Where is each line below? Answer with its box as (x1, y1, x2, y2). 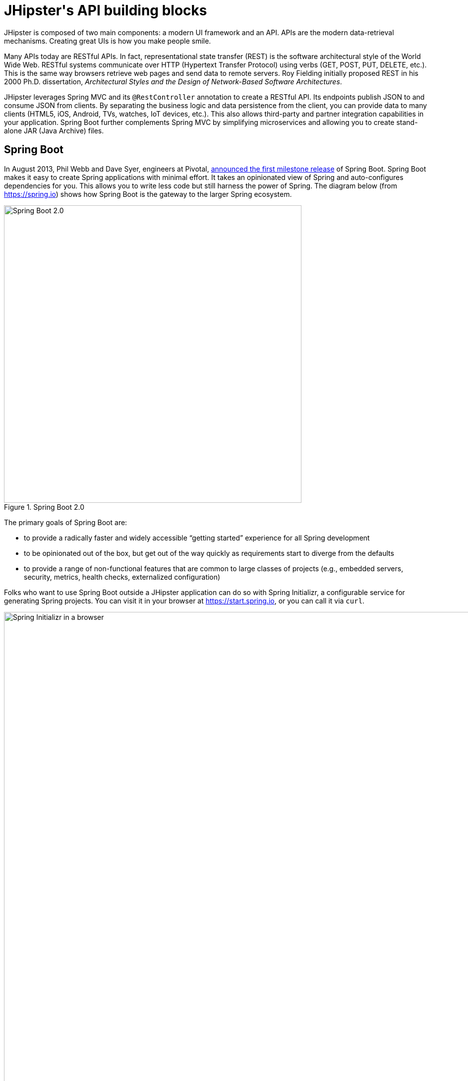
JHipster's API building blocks (4, 2, 207, 19)
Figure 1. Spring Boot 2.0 (4, 502, 84, 511)
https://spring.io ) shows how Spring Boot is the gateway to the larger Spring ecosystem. (4, 189, 292, 198)
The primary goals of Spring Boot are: (4, 518, 127, 527)
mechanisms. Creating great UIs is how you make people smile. (4, 36, 211, 45)
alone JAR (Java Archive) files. (4, 126, 104, 135)
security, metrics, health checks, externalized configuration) (24, 572, 221, 581)
